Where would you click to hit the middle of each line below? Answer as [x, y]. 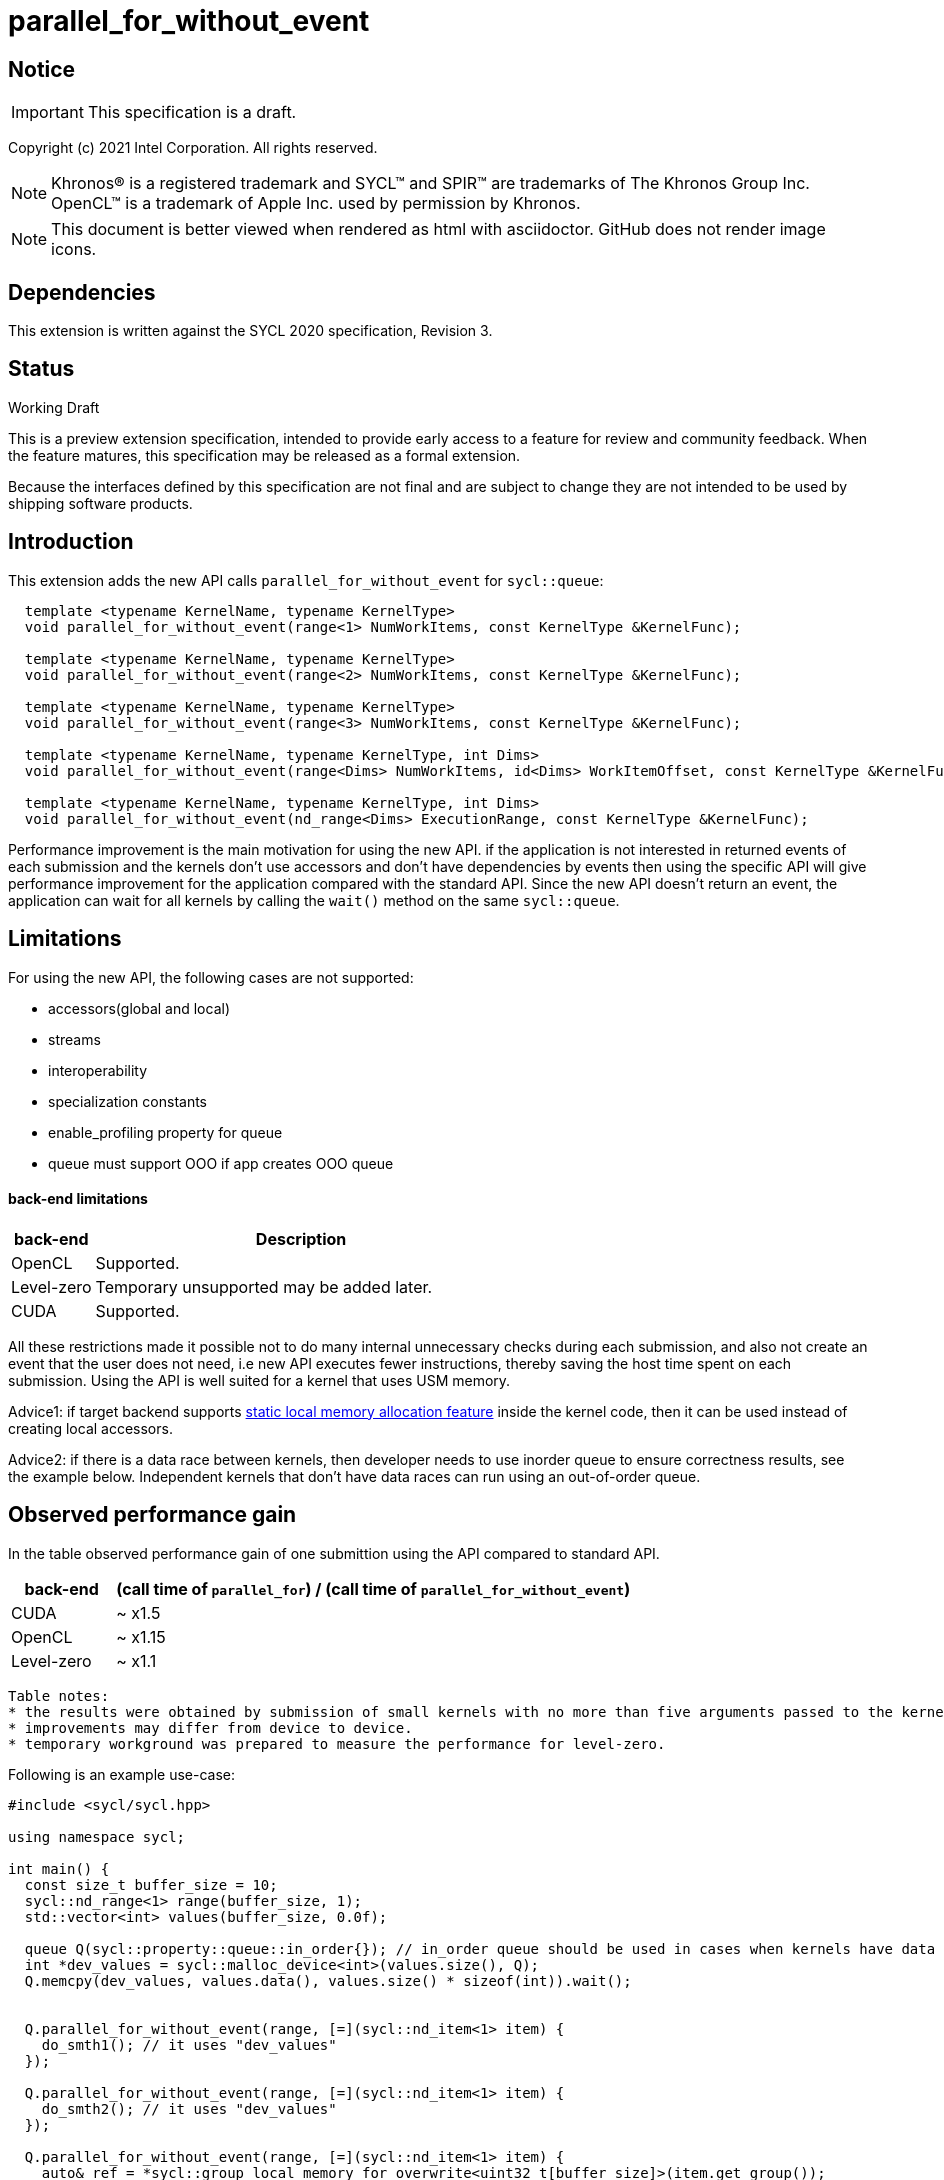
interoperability [98, 1070]
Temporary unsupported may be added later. [264, 1286]
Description [301, 1238]
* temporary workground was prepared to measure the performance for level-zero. [337, 1743]
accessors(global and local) [139, 1008]
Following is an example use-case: [121, 1774]
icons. [74, 249]
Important [47, 112]
